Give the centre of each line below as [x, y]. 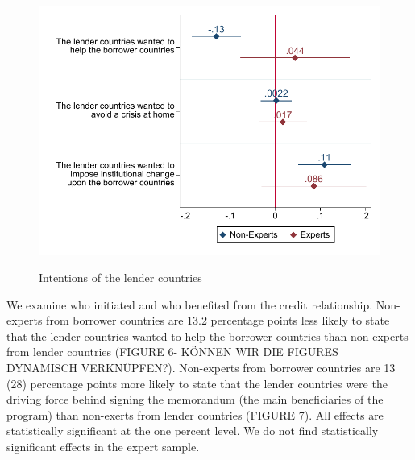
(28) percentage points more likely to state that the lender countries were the [197, 383]
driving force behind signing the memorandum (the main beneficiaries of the [195, 399]
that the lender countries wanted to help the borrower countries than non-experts [207, 336]
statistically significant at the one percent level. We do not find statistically [193, 431]
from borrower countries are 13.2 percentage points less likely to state [218, 320]
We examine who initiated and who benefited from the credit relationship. [190, 304]
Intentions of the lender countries [120, 277]
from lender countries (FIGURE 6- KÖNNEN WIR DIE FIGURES [172, 352]
